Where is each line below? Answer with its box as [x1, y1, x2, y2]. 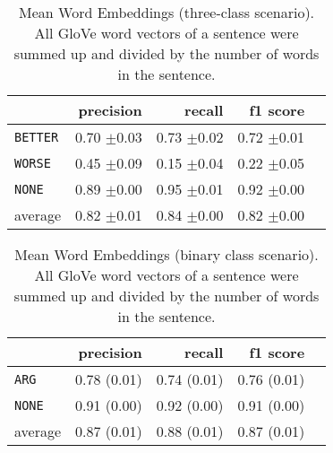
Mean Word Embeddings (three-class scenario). [19, 2, 315, 22]
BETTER [14, 129, 59, 144]
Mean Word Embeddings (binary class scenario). [14, 244, 319, 265]
